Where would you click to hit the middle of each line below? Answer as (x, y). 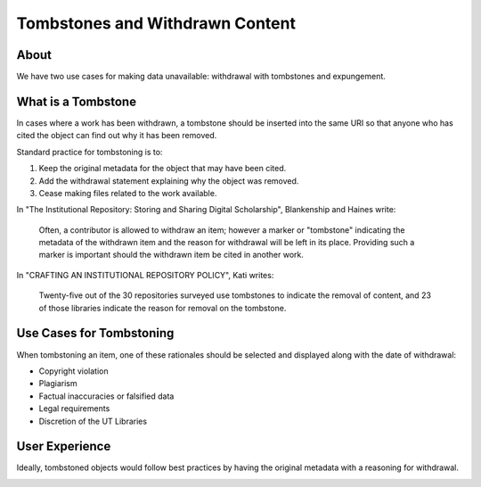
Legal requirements (74, 409)
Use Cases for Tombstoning (95, 333)
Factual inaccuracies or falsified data (106, 396)
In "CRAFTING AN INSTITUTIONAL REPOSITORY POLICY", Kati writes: (145, 275)
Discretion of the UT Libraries (93, 421)
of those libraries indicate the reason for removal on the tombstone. (163, 308)
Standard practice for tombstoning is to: (90, 152)
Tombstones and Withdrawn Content (156, 23)
